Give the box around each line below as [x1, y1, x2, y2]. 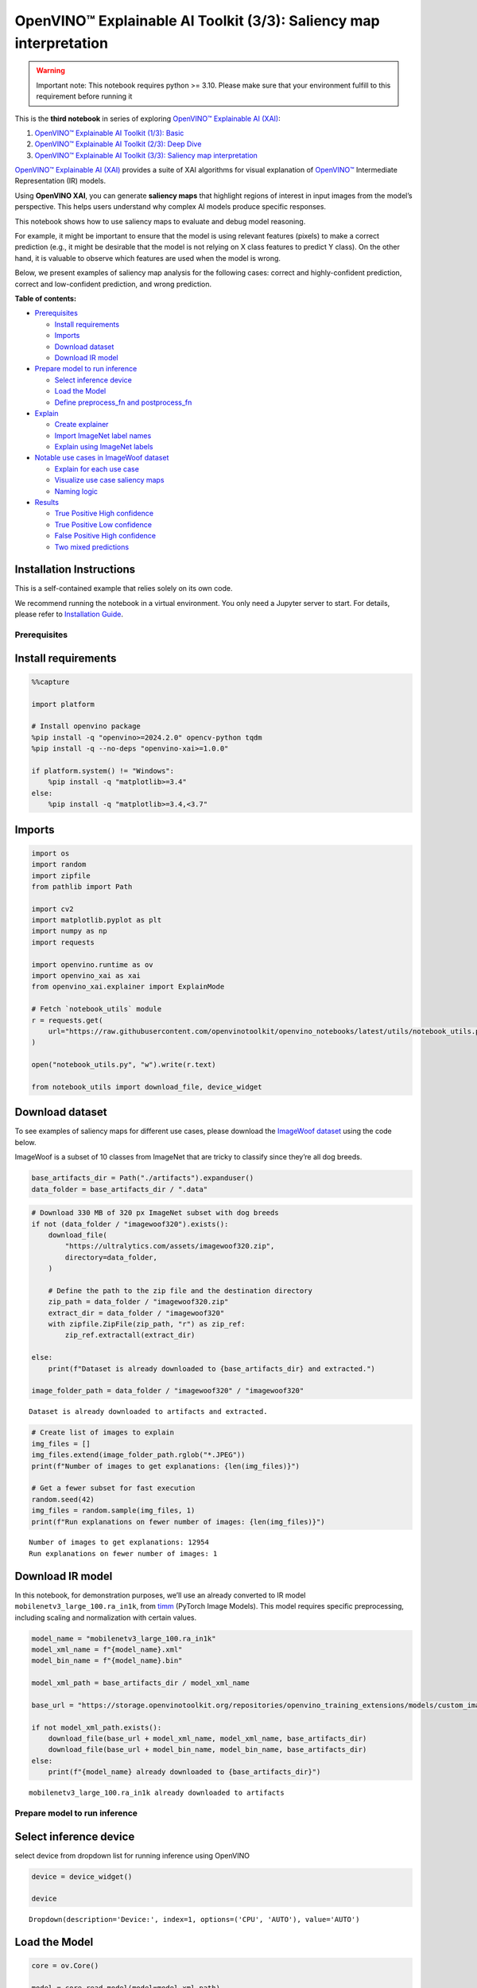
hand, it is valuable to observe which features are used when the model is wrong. [14, 253, 281, 262]
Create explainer [54, 420, 109, 429]
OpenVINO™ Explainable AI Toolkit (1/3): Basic [34, 128, 184, 138]
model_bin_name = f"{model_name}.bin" [31, 1656, 183, 1665]
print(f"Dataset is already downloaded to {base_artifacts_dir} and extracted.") [48, 1364, 375, 1373]
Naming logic [54, 486, 99, 496]
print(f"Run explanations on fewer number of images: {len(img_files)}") [31, 1517, 325, 1526]
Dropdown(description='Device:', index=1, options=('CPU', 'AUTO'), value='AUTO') [29, 1915, 360, 1924]
